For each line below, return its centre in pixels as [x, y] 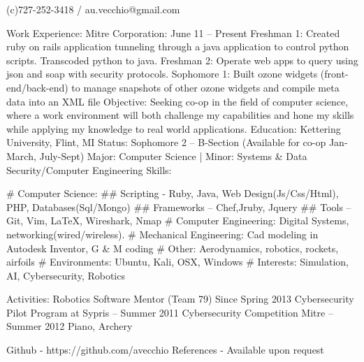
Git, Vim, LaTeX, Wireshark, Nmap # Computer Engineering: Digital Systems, [178, 220]
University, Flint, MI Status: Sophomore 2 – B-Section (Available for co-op [166, 142]
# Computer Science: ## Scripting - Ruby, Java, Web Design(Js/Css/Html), [173, 193]
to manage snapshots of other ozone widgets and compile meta [205, 87]
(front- [334, 74]
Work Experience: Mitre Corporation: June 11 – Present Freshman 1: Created [173, 32]
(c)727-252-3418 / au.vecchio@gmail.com [93, 9]
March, [21, 155]
